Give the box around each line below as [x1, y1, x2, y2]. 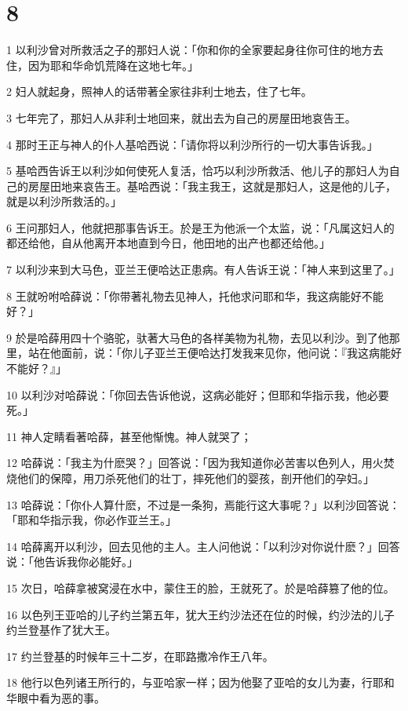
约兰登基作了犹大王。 [6, 622, 116, 638]
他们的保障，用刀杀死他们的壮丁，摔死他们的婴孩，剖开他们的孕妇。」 [16, 470, 374, 486]
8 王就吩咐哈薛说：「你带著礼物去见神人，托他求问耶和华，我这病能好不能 [6, 287, 384, 304]
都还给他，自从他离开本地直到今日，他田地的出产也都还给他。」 [6, 235, 330, 251]
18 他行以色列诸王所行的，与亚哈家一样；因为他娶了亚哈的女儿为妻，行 [6, 674, 373, 691]
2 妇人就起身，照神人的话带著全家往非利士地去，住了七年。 [6, 83, 312, 100]
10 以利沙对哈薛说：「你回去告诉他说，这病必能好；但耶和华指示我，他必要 [6, 386, 389, 403]
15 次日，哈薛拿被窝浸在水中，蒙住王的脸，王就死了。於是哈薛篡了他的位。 [6, 579, 395, 596]
